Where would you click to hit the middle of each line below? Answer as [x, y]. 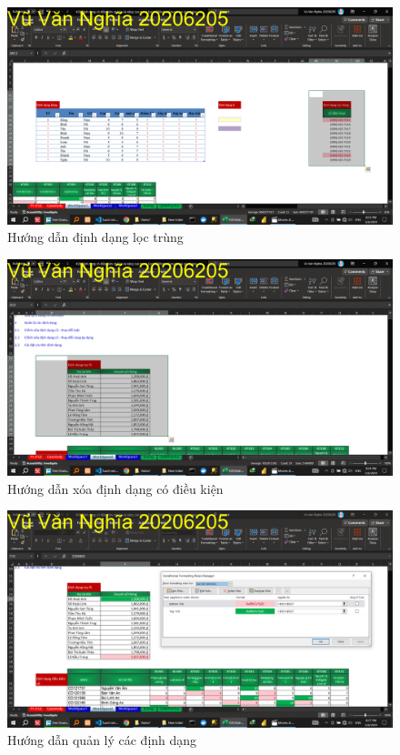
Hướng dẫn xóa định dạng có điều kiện [115, 488]
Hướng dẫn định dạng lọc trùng [95, 237]
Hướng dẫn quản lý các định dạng [102, 740]
